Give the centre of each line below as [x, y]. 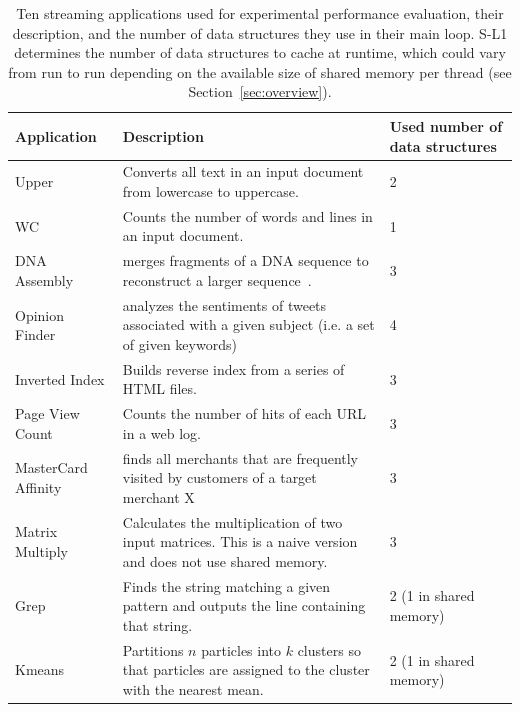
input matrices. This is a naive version [240, 541]
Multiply [41, 551]
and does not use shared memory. [225, 560]
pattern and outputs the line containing [244, 605]
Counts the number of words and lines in [247, 215]
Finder [35, 334]
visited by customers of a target [219, 477]
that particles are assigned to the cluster [246, 669]
